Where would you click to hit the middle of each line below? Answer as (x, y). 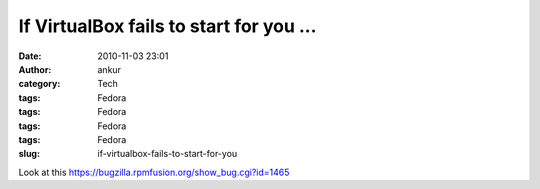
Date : (30, 56)
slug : (29, 154)
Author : (35, 69)
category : (39, 84)
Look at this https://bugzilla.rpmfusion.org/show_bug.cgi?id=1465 (154, 172)
